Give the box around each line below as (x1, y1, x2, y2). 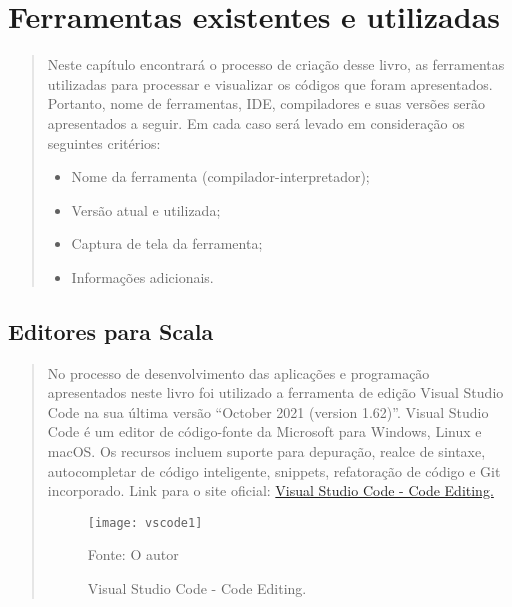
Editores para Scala (8, 315, 214, 346)
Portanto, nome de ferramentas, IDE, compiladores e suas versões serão (47, 93, 486, 114)
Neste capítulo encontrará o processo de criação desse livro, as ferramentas (47, 54, 505, 75)
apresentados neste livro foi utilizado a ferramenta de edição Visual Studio (47, 382, 504, 403)
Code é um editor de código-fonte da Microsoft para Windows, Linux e (47, 421, 482, 442)
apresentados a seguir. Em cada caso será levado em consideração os (47, 112, 465, 133)
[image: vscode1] (87, 515, 203, 530)
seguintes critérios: (47, 132, 161, 153)
